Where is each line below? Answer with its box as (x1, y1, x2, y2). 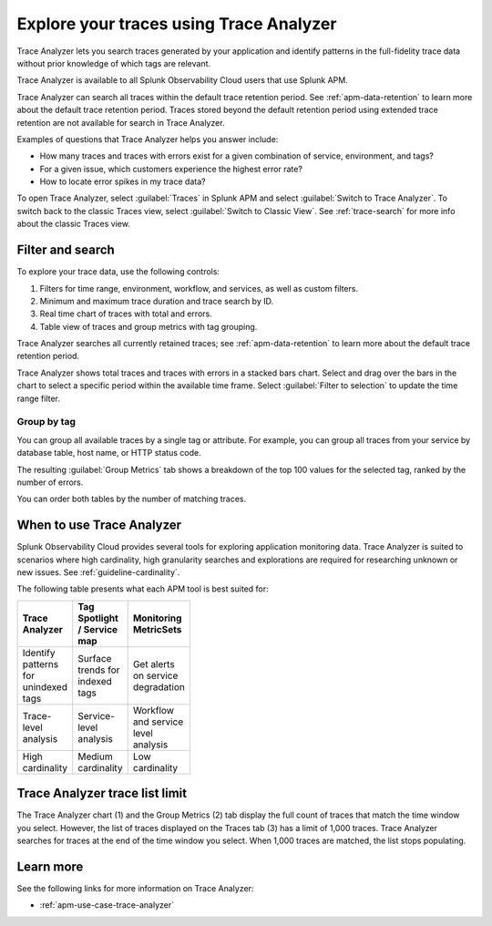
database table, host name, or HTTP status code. (16, 448, 201, 458)
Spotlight (77, 612, 118, 624)
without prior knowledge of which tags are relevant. (16, 57, 211, 68)
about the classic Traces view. (16, 219, 131, 230)
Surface (77, 652, 112, 664)
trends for (77, 664, 120, 676)
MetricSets (132, 622, 182, 635)
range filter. (16, 393, 61, 404)
